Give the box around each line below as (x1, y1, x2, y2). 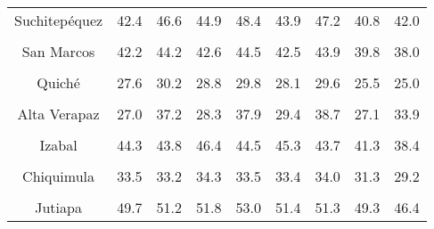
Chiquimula (22, 166, 95, 186)
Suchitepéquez (14, 10, 103, 30)
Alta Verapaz (17, 103, 100, 124)
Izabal (39, 135, 78, 155)
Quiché (37, 72, 80, 93)
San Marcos (21, 41, 95, 61)
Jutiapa (35, 197, 82, 217)
